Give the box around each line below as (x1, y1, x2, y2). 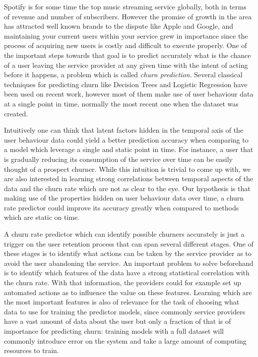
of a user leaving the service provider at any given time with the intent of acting (4, 59, 248, 70)
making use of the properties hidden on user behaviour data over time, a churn (4, 193, 244, 203)
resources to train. (4, 345, 59, 356)
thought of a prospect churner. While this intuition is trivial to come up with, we (4, 163, 251, 174)
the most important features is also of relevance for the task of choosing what (4, 297, 240, 307)
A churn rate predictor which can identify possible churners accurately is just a (4, 229, 245, 239)
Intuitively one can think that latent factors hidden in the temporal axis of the (4, 125, 244, 135)
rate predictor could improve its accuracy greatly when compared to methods (4, 202, 239, 212)
